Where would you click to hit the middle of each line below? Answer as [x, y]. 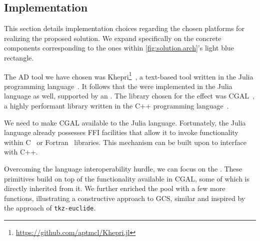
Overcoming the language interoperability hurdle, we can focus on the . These [123, 168]
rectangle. [19, 57]
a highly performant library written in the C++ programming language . [116, 106]
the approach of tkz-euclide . [50, 208]
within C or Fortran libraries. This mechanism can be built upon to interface [125, 142]
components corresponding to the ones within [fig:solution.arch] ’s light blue [119, 48]
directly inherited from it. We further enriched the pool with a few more [115, 188]
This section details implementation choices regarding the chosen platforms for [124, 28]
